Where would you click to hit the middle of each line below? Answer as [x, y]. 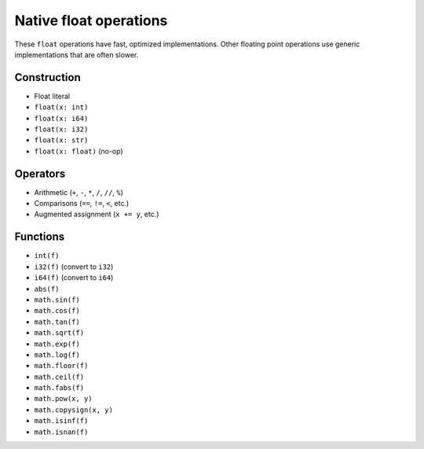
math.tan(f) [57, 322]
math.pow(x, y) [64, 399]
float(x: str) [61, 140]
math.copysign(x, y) [74, 410]
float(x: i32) [61, 129]
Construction [48, 77]
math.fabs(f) [59, 388]
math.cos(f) [57, 311]
